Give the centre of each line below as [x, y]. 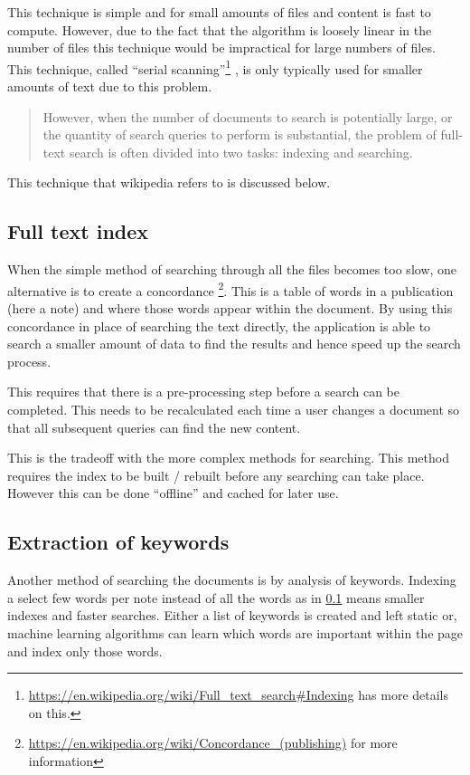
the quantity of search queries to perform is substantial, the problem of [240, 134]
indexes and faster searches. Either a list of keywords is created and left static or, [232, 615]
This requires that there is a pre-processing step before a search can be [203, 392]
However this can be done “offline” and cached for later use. [173, 493]
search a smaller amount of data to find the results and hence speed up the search [234, 344]
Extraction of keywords [118, 542]
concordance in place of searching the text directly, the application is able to [219, 325]
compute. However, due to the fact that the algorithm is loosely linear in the [220, 29]
